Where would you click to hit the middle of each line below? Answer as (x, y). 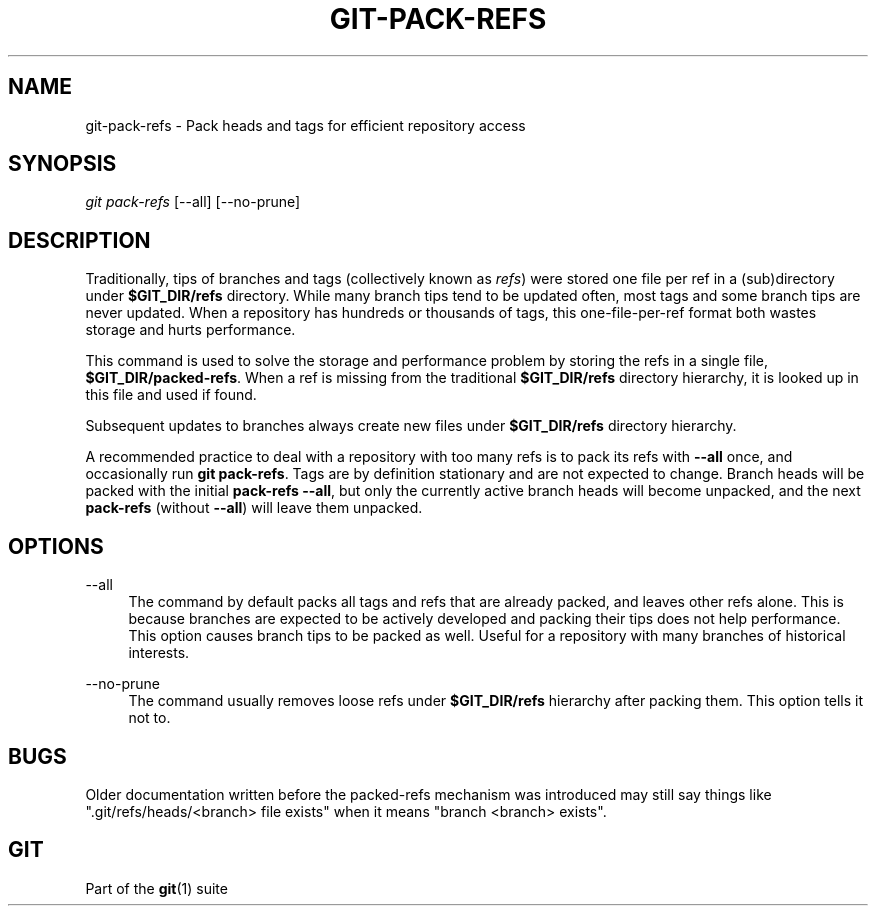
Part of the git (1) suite (156, 888)
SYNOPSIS (62, 164)
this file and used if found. (171, 395)
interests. (159, 653)
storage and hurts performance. (190, 330)
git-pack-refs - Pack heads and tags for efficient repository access (305, 125)
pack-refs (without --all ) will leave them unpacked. (254, 508)
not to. (149, 718)
